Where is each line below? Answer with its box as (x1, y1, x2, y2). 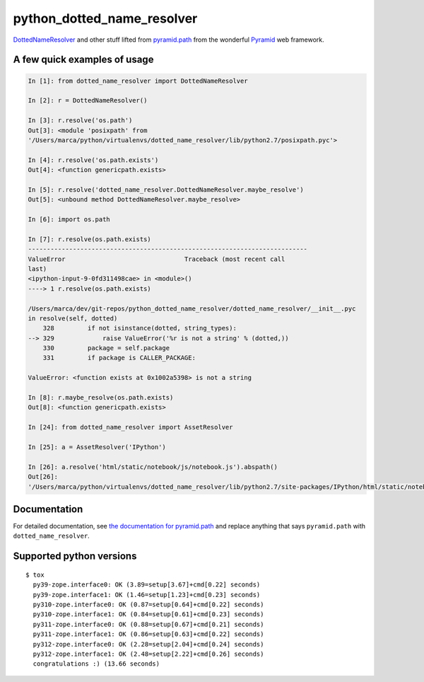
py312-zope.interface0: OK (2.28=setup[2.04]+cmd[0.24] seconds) (33, 640, 264, 648)
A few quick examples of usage (13, 54, 154, 66)
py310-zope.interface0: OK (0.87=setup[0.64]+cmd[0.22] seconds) (33, 601, 264, 608)
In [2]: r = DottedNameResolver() (28, 96, 148, 105)
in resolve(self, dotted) (28, 314, 118, 322)
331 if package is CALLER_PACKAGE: (42, 354, 196, 362)
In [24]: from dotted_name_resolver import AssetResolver (28, 423, 233, 432)
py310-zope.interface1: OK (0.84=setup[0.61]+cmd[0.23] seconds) (33, 611, 264, 618)
